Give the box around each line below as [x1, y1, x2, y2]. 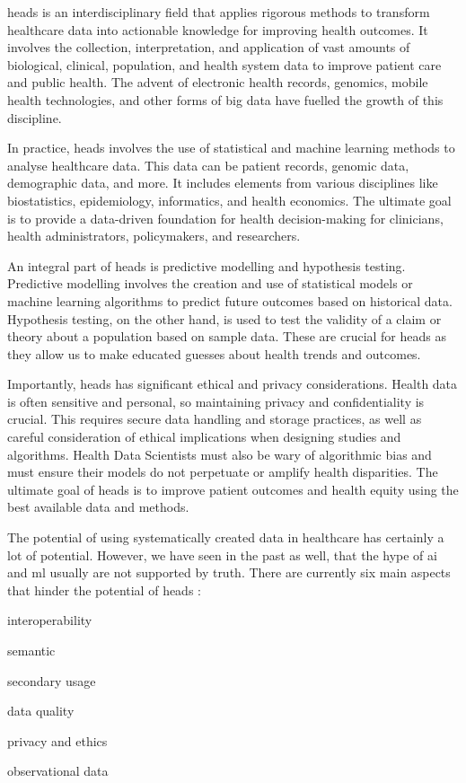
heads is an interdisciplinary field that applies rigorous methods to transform [7, 3, 430, 21]
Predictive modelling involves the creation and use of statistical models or [7, 274, 413, 293]
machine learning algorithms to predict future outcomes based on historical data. [7, 291, 453, 310]
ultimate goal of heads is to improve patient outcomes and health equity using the [7, 479, 459, 498]
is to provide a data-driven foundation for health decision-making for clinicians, [7, 208, 444, 227]
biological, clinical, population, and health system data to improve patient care [7, 55, 442, 74]
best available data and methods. [7, 497, 189, 516]
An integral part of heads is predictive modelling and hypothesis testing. [7, 256, 406, 275]
